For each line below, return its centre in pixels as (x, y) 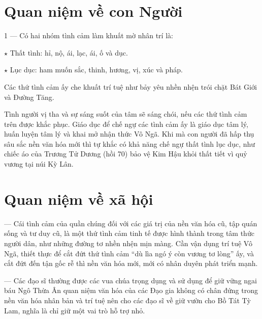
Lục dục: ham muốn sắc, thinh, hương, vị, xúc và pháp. (96, 70)
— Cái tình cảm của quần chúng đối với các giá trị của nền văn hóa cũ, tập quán (131, 223)
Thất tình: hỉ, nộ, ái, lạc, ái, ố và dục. (69, 52)
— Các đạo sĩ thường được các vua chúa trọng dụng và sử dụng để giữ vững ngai (130, 280)
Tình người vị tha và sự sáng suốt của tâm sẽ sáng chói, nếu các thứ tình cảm (126, 114)
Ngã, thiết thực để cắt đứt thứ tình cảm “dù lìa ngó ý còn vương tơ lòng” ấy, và (129, 253)
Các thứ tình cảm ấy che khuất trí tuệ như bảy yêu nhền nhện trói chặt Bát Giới (130, 86)
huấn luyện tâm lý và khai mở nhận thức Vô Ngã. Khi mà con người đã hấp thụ (129, 134)
